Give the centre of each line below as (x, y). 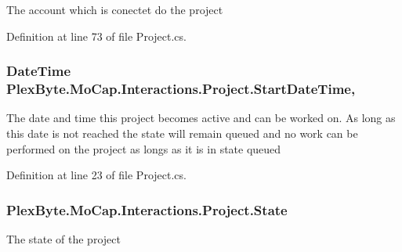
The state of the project (63, 238)
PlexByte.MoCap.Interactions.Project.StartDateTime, (181, 89)
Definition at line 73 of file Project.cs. (96, 36)
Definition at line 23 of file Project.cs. (96, 175)
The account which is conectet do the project (115, 9)
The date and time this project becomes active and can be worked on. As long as (201, 118)
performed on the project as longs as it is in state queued (144, 148)
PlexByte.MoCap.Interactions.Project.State (147, 209)
